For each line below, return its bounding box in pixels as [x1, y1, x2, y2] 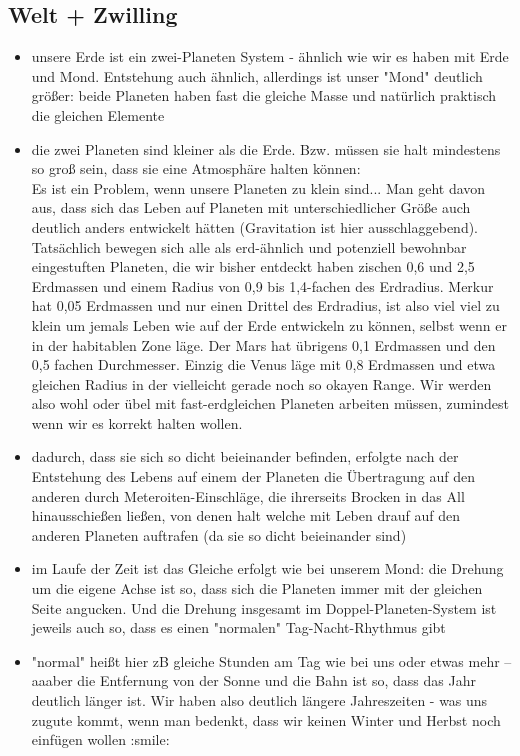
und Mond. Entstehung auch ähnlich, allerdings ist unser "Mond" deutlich [31, 65, 483, 86]
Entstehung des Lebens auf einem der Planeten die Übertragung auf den [31, 466, 475, 487]
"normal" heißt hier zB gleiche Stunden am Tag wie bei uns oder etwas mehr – [31, 650, 512, 671]
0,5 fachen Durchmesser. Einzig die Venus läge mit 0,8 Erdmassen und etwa [31, 354, 496, 375]
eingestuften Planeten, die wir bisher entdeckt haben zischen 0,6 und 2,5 [31, 256, 475, 277]
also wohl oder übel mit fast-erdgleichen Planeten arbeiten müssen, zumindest [31, 393, 509, 414]
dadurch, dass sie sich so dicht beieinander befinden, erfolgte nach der [31, 446, 459, 467]
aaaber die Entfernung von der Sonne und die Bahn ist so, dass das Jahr [31, 670, 476, 691]
